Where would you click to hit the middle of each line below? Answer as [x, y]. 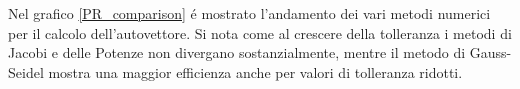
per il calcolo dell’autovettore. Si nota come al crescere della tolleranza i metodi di [260, 32]
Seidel [26, 71]
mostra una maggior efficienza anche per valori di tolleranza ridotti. [255, 71]
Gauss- [490, 52]
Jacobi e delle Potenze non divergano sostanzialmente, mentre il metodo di [237, 52]
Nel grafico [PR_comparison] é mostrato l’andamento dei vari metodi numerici [249, 13]
